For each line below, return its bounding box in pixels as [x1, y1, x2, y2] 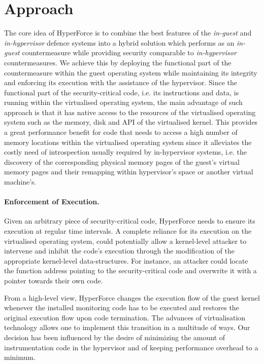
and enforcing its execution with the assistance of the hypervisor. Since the [4, 77, 238, 88]
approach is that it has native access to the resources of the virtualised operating [4, 106, 256, 117]
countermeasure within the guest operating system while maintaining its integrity [4, 67, 257, 78]
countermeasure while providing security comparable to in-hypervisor [22, 47, 237, 58]
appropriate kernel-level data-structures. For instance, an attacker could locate [4, 255, 248, 266]
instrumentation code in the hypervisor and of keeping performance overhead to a [4, 342, 258, 352]
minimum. [4, 352, 36, 362]
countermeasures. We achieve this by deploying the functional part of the [4, 57, 232, 67]
